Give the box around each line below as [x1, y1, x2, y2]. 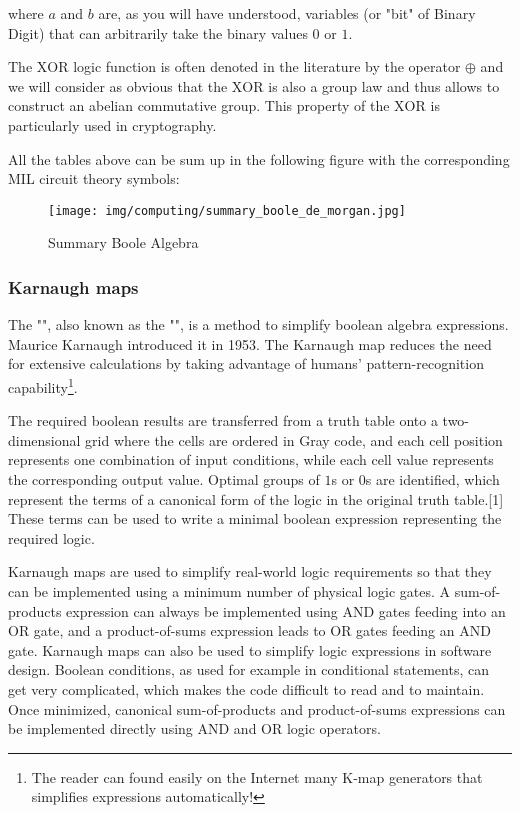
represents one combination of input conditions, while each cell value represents [8, 449, 494, 470]
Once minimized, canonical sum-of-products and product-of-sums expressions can [8, 698, 506, 719]
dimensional [8, 429, 81, 450]
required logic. [8, 527, 95, 548]
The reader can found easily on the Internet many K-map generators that [31, 766, 483, 787]
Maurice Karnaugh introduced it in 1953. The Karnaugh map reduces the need [8, 333, 492, 354]
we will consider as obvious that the [8, 75, 228, 96]
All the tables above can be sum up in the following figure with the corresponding [8, 148, 510, 169]
